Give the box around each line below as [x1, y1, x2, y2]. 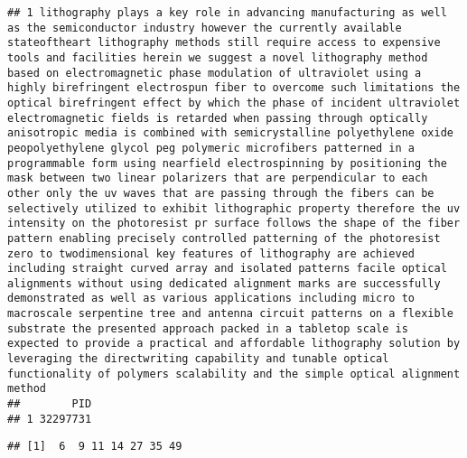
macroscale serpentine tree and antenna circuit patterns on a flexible [7, 307, 453, 321]
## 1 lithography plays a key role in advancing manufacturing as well [7, 6, 447, 19]
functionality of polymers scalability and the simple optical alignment [7, 367, 461, 380]
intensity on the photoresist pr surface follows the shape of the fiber [7, 217, 461, 230]
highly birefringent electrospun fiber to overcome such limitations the [7, 81, 461, 95]
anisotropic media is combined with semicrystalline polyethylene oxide [7, 126, 453, 140]
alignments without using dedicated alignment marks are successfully [7, 276, 441, 290]
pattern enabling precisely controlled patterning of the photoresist [7, 231, 441, 245]
